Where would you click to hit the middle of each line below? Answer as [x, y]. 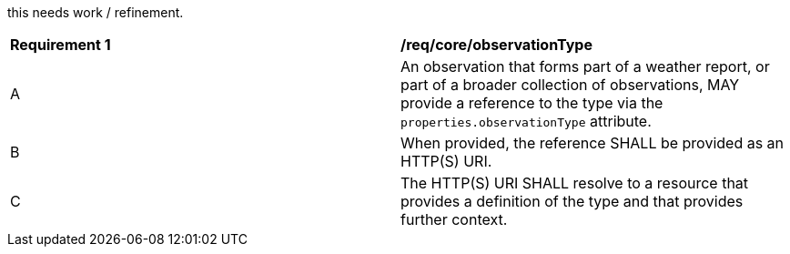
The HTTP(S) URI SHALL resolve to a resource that [575, 183]
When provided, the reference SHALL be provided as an [592, 143]
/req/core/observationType [496, 45]
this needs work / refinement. [96, 12]
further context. [454, 219]
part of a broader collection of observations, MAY [570, 85]
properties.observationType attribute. [526, 121]
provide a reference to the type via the [532, 103]
